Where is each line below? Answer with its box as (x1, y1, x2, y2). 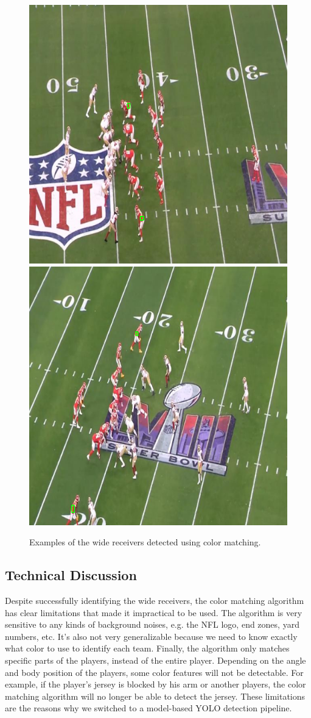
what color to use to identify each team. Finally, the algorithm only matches (5, 642, 290, 655)
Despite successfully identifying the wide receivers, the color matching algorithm (5, 594, 304, 606)
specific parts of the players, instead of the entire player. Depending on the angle (5, 653, 306, 666)
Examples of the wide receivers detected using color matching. (29, 536, 261, 548)
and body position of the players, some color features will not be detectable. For (5, 666, 304, 678)
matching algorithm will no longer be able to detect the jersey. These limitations (5, 689, 306, 702)
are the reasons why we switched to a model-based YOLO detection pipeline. (5, 702, 292, 714)
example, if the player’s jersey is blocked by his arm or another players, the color (5, 678, 306, 691)
